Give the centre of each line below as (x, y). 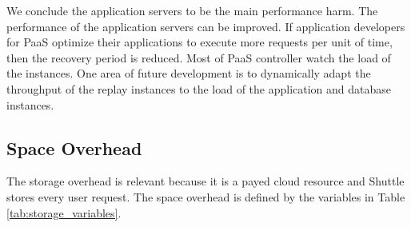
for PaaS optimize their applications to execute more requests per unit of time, (200, 42)
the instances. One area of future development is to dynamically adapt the (189, 73)
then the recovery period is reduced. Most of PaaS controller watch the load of (199, 57)
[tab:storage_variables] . (64, 212)
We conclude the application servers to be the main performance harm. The (192, 10)
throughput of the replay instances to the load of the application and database (199, 88)
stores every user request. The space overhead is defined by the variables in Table (206, 196)
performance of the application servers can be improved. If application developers (206, 26)
